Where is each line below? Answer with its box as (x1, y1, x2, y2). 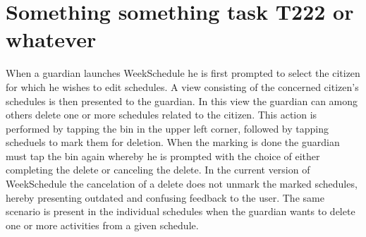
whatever (6, 25, 97, 54)
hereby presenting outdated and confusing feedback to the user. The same (6, 190, 324, 205)
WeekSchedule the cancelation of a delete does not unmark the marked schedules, (6, 176, 358, 191)
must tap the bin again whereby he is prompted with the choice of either (6, 148, 320, 163)
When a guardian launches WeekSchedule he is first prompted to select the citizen (6, 66, 360, 80)
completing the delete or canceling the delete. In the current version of (6, 162, 310, 177)
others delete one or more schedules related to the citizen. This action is (6, 107, 317, 122)
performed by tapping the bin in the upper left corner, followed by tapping (6, 121, 329, 135)
